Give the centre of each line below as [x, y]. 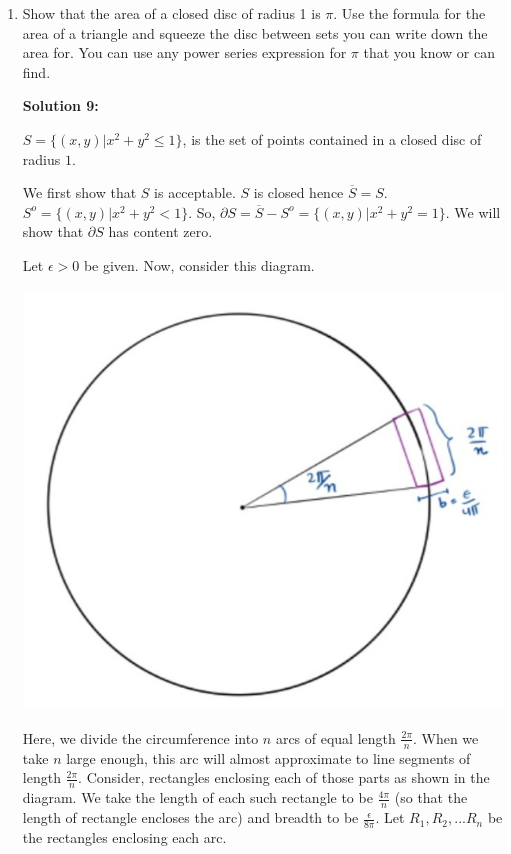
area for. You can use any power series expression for [184, 52]
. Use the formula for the [409, 13]
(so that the [431, 797]
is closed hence [298, 192]
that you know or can [429, 52]
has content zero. [160, 231]
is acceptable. [195, 192]
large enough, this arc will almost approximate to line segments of [268, 757]
